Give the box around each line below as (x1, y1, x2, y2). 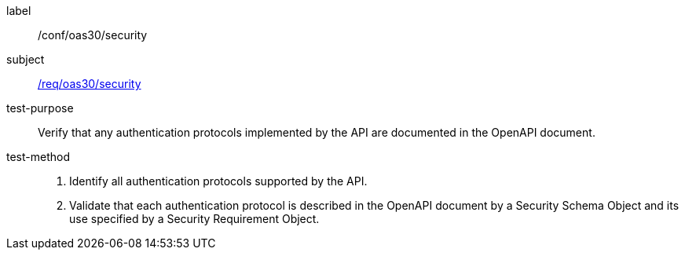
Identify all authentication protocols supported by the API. (69, 174, 368, 188)
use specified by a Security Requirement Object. (69, 212, 320, 225)
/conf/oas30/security (38, 28, 148, 42)
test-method (6, 150, 70, 163)
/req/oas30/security (38, 77, 141, 90)
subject (6, 53, 45, 66)
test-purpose (6, 101, 74, 115)
